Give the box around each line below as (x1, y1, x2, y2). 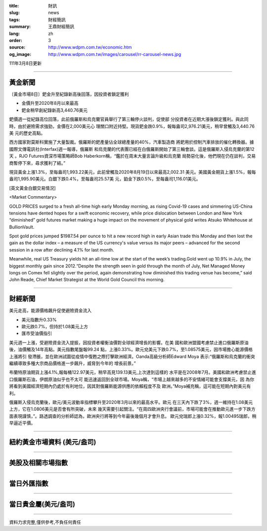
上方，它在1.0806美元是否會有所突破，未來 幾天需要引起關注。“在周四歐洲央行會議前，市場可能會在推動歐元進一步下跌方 (9, 406, 256, 412)
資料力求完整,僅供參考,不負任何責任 (9, 519, 82, 525)
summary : (9, 24, 31, 30)
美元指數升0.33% (21, 316, 57, 322)
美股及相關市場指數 (9, 459, 68, 467)
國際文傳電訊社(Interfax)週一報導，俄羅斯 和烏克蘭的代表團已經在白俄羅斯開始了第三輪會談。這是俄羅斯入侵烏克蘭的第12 (9, 146, 255, 152)
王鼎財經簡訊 (48, 24, 74, 30)
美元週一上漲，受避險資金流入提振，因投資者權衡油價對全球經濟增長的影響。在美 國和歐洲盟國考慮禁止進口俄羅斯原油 (9, 339, 249, 346)
